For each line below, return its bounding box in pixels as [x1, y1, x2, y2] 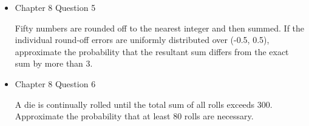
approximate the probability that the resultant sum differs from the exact [15, 45, 289, 58]
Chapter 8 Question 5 [15, 1, 96, 13]
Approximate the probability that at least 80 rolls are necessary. [15, 110, 254, 122]
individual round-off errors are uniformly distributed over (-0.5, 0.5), [15, 33, 270, 46]
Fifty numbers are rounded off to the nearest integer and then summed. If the [15, 21, 305, 34]
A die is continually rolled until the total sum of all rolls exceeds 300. [15, 98, 273, 110]
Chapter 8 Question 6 [15, 77, 96, 90]
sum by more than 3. [15, 57, 93, 70]
